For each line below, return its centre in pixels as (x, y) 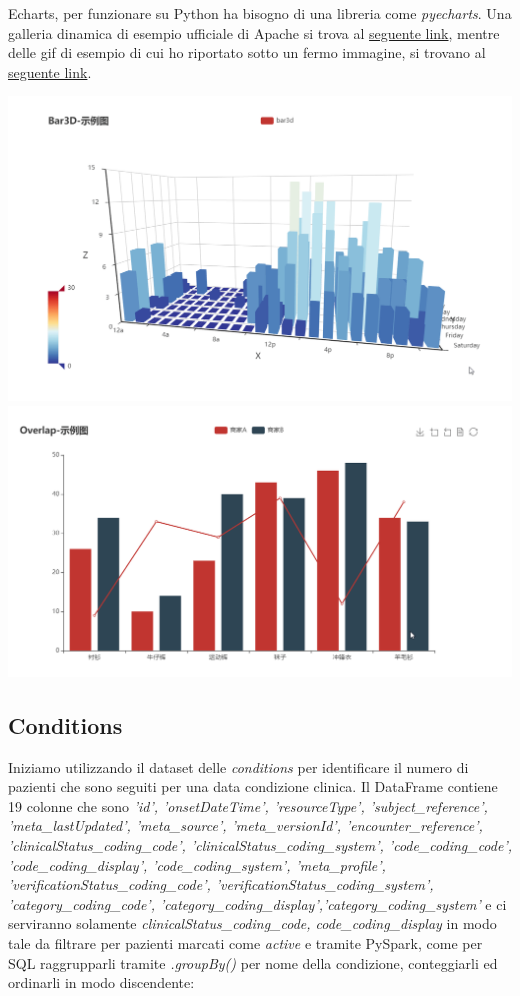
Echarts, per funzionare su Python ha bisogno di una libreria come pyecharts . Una (260, 13)
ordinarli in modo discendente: (101, 982)
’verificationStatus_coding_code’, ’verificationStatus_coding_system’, (221, 884)
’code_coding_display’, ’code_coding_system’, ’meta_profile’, (197, 864)
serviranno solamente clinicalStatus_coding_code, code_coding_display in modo (252, 923)
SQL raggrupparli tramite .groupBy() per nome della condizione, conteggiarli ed (253, 962)
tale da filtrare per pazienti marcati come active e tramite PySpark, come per (245, 942)
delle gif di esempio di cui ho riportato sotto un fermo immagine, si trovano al (247, 52)
